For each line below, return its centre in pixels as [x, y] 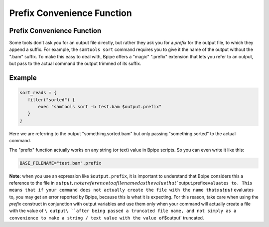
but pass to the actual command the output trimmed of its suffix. [75, 64]
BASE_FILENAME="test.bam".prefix [61, 163]
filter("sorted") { [51, 100]
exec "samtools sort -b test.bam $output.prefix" [100, 107]
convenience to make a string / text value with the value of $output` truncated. [107, 218]
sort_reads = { [38, 93]
